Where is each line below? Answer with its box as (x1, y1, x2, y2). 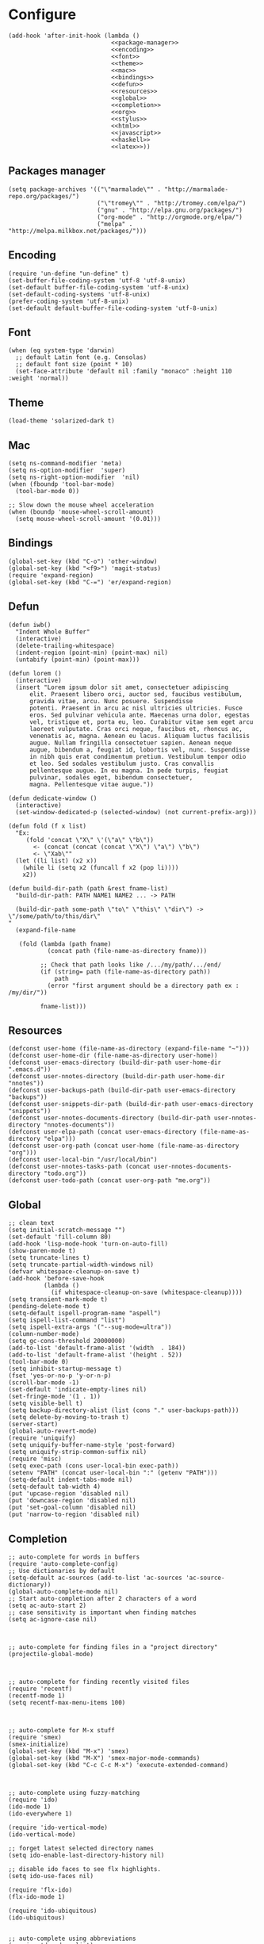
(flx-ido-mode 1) (8, 1893, 66, 1901)
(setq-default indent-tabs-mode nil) (8, 1476, 133, 1484)
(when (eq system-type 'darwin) (8, 346, 115, 354)
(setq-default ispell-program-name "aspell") (8, 1310, 161, 1318)
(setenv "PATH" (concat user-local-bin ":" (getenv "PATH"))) (8, 1469, 218, 1477)
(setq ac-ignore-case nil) (8, 1616, 98, 1624)
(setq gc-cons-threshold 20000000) (8, 1337, 126, 1345)
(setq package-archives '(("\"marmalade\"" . (8, 185, 161, 193)
